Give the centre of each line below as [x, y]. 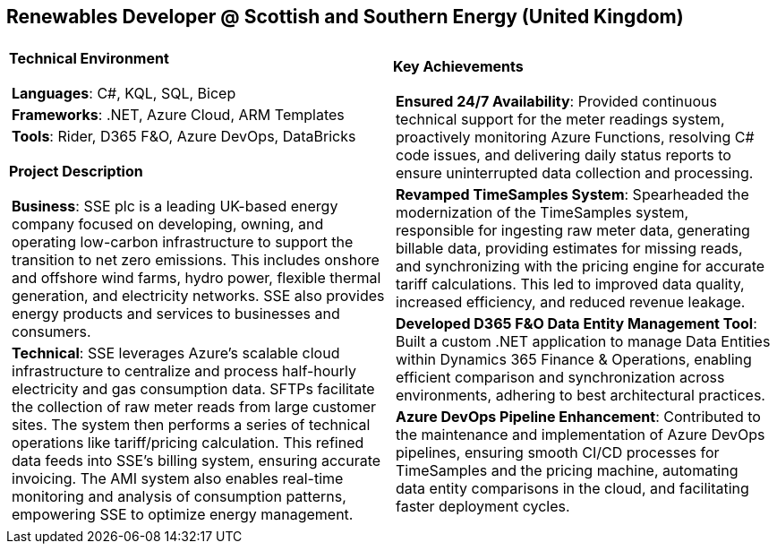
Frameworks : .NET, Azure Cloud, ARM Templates [178, 115]
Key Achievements [458, 67]
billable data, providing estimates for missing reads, [569, 249]
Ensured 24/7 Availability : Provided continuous [556, 102]
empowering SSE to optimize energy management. [183, 515]
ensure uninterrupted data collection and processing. [575, 173]
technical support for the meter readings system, [560, 120]
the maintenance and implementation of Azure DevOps [581, 435]
